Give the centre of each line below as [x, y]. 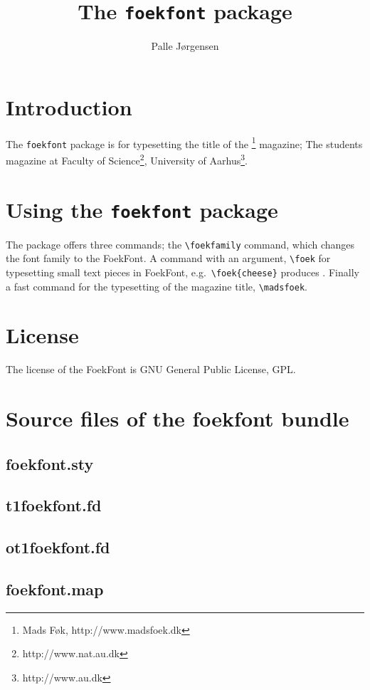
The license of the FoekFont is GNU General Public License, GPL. [151, 369]
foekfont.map [55, 589]
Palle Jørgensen [185, 46]
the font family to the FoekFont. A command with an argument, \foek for [168, 258]
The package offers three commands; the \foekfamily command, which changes [180, 244]
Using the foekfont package [142, 209]
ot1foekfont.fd [58, 547]
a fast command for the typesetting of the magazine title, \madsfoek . [157, 286]
